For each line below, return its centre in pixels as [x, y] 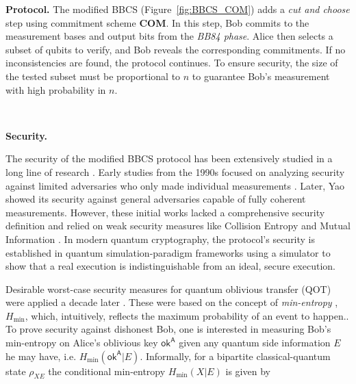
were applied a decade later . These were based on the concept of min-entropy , [172, 302]
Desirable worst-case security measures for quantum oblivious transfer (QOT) [168, 289]
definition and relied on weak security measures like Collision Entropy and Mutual [178, 226]
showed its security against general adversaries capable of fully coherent [156, 199]
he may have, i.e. [41, 356]
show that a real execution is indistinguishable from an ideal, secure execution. [170, 266]
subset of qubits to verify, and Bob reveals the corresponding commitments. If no [176, 49]
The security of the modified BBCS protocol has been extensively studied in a [169, 158]
